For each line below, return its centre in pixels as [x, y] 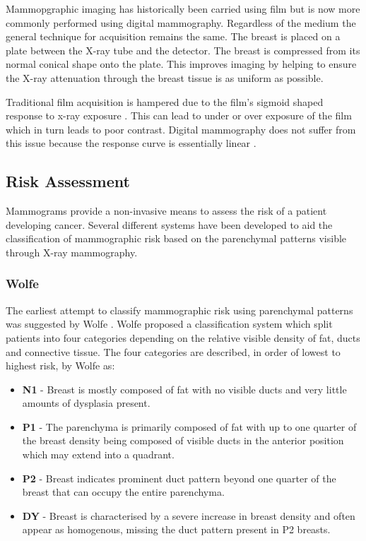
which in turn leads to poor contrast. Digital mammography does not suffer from [181, 129]
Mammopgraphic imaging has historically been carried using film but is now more [183, 8]
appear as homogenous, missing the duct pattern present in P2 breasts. [176, 529]
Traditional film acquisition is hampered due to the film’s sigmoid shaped [165, 101]
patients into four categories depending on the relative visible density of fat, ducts [183, 337]
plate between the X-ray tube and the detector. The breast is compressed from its [183, 50]
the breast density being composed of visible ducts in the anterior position [183, 440]
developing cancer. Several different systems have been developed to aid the [169, 224]
